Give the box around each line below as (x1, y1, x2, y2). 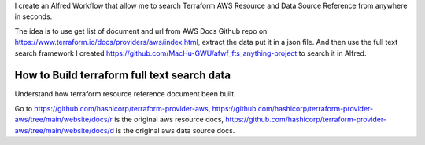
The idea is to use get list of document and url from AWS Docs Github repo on (14, 26, 268, 35)
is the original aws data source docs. (115, 125, 235, 135)
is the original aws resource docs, (114, 114, 224, 125)
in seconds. (14, 12, 53, 21)
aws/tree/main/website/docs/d (14, 125, 114, 135)
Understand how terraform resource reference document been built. (14, 89, 236, 99)
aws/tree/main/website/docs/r (14, 114, 113, 125)
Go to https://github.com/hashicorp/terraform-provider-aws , (14, 103, 211, 113)
